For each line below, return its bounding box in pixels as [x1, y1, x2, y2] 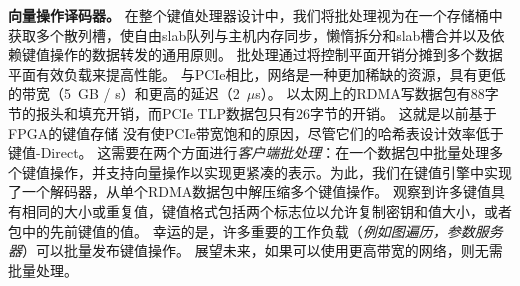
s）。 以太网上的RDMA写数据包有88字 [255, 83, 499, 104]
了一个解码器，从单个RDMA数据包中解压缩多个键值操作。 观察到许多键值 [8, 181, 491, 202]
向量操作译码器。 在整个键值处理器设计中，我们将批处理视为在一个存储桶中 [8, 5, 503, 25]
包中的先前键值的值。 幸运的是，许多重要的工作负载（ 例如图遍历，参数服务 [8, 220, 503, 241]
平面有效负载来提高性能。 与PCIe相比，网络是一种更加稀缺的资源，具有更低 [8, 63, 506, 84]
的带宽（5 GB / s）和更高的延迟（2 [8, 83, 240, 104]
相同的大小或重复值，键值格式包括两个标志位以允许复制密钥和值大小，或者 [21, 200, 512, 221]
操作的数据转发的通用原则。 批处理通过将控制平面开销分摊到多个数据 [49, 44, 503, 65]
